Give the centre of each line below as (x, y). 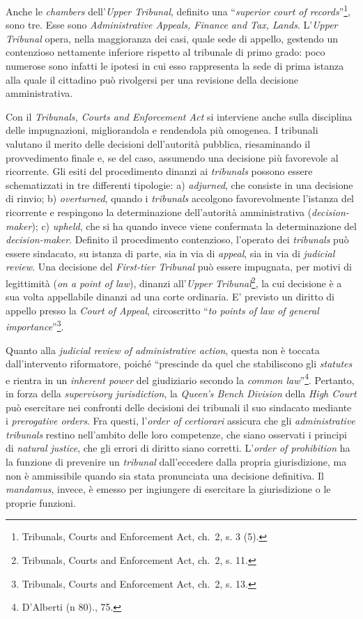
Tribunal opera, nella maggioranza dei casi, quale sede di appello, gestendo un (172, 38)
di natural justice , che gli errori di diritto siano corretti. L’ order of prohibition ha (178, 448)
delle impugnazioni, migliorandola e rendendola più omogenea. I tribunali (162, 130)
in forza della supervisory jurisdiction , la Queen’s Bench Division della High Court (181, 393)
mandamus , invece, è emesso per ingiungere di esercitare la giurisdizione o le (168, 489)
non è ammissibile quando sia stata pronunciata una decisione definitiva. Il (165, 475)
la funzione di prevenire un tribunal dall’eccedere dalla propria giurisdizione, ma (176, 462)
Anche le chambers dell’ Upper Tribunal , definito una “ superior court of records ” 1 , (178, 10)
